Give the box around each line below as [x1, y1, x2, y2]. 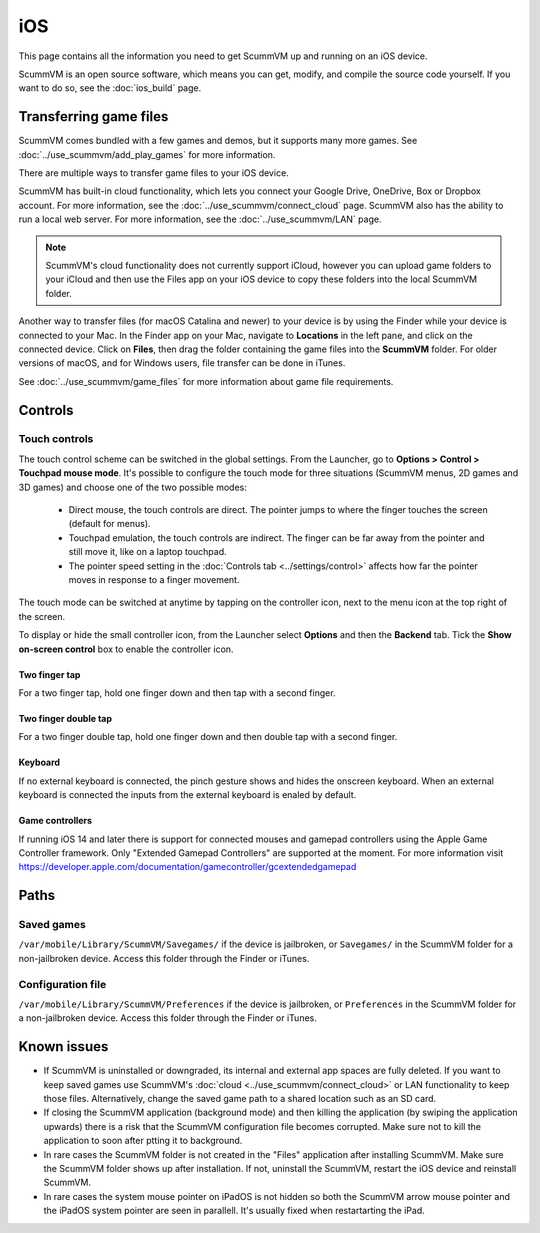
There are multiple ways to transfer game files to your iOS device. [18, 167, 289, 179]
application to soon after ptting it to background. [43, 1135, 243, 1147]
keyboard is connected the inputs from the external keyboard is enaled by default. [18, 789, 357, 801]
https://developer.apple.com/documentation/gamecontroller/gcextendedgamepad [18, 861, 357, 873]
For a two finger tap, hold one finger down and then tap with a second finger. [18, 686, 336, 699]
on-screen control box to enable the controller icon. [18, 643, 234, 655]
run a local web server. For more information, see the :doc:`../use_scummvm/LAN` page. [18, 213, 382, 225]
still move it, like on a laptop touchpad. [68, 546, 227, 558]
